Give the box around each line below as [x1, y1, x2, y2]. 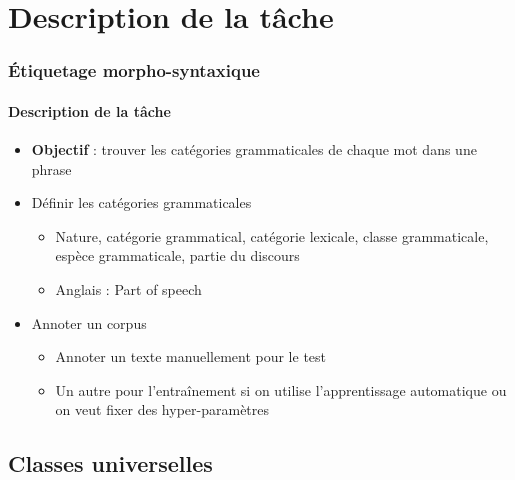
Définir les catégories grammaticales [31, 192, 252, 213]
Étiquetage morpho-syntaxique [8, 58, 260, 83]
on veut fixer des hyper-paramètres [55, 399, 270, 420]
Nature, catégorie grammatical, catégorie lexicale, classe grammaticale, [55, 225, 489, 246]
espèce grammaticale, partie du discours [55, 245, 300, 266]
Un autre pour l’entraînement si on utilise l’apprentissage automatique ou [55, 379, 507, 400]
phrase [31, 158, 72, 179]
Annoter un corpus [31, 312, 147, 333]
